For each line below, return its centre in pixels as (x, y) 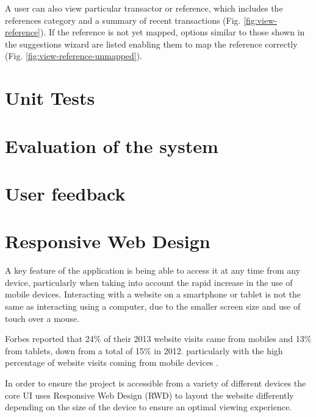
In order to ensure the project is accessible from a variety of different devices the (156, 383)
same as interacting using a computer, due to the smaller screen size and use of (153, 306)
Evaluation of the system (112, 145)
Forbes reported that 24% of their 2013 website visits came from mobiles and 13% (158, 339)
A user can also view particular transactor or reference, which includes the (144, 8)
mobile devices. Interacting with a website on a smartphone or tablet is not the (153, 294)
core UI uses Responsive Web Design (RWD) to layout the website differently (149, 395)
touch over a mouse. (42, 318)
